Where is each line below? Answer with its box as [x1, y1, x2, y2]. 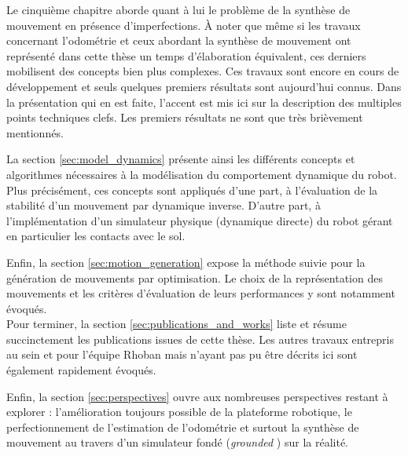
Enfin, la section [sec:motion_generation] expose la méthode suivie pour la [6, 254, 366, 270]
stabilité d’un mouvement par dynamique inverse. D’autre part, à [6, 197, 321, 213]
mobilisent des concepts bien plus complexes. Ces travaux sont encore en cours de [6, 63, 399, 79]
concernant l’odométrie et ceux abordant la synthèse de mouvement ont [6, 32, 351, 49]
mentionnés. [6, 124, 64, 140]
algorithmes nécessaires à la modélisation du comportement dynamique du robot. [6, 166, 397, 182]
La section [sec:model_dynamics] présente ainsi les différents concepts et [6, 151, 355, 167]
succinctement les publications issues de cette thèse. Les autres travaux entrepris [6, 330, 394, 347]
